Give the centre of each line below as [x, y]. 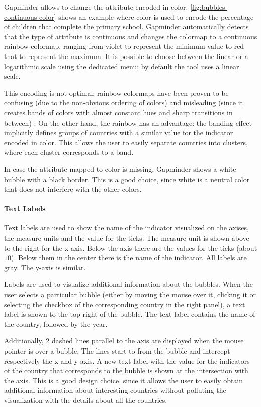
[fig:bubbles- [209, 7]
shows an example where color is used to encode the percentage [156, 16]
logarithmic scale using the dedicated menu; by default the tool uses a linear [122, 66]
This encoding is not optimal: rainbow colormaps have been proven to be [116, 93]
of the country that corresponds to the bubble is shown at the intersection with [126, 370]
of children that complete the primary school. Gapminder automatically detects [126, 26]
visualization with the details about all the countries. [86, 400]
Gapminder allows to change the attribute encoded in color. [96, 7]
